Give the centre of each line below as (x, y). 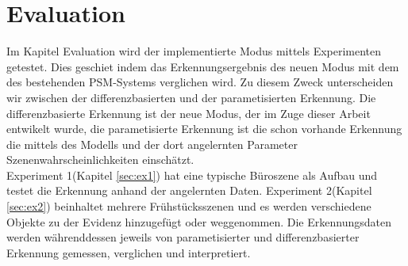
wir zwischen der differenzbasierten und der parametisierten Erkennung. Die (191, 97)
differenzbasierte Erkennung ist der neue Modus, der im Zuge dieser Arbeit (189, 113)
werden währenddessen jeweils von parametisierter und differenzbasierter (183, 237)
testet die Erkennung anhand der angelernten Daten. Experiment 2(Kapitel (189, 190)
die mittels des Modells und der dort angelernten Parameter (152, 144)
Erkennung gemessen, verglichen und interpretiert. (129, 252)
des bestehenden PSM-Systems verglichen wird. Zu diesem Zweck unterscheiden (200, 82)
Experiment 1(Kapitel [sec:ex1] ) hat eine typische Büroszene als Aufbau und (192, 175)
